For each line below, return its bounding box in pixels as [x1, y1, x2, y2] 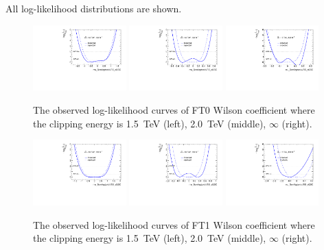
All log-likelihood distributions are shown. [5, 1, 182, 15]
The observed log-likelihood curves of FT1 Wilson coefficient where [33, 217, 315, 232]
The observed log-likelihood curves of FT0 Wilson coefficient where [33, 103, 315, 117]
